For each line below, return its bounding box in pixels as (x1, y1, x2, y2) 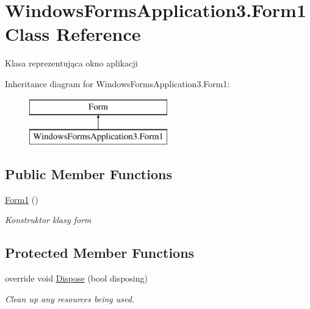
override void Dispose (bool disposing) (5, 272, 148, 285)
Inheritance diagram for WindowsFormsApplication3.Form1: (5, 77, 230, 90)
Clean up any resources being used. (5, 292, 135, 305)
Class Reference (5, 21, 141, 46)
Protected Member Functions (5, 243, 195, 262)
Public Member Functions (5, 165, 172, 183)
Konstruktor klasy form (5, 213, 92, 226)
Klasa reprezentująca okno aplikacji (5, 57, 138, 69)
